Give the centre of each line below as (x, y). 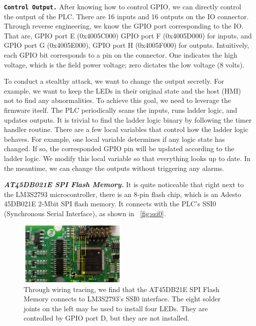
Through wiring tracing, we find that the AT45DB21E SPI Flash (122, 289)
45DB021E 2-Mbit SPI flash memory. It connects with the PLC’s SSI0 (110, 204)
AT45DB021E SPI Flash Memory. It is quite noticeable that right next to (124, 184)
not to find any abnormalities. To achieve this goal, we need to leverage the (118, 100)
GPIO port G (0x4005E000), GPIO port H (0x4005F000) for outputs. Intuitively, (127, 45)
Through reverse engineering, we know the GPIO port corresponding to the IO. (124, 26)
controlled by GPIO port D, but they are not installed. (107, 318)
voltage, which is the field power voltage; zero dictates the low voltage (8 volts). (124, 64)
